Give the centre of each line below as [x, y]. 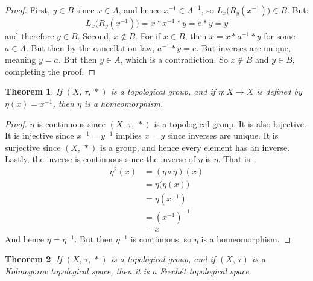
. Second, [94, 36]
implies [128, 135]
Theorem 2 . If [33, 259]
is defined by [279, 91]
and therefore [30, 36]
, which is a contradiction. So [174, 59]
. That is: [235, 159]
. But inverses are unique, [243, 47]
